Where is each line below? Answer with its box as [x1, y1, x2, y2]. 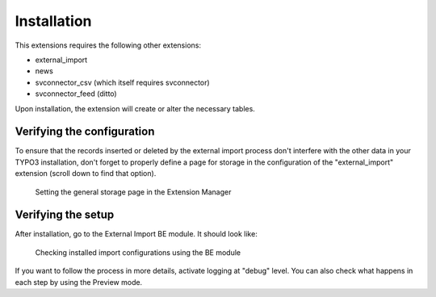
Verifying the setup [15, 208, 115, 222]
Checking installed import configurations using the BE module [35, 247, 241, 257]
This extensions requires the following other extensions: [15, 40, 202, 50]
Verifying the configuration [15, 125, 155, 139]
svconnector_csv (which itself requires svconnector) [35, 77, 210, 87]
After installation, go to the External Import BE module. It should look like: [15, 229, 258, 239]
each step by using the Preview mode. [15, 277, 143, 287]
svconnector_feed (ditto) [35, 89, 117, 98]
